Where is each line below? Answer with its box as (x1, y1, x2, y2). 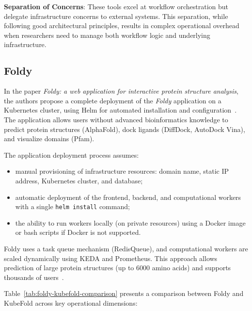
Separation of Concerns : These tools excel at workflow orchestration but (4, 1, 229, 11)
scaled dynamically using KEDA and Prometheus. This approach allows (4, 253, 218, 263)
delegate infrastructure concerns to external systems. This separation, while (4, 11, 228, 21)
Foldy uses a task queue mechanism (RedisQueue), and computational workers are (4, 243, 248, 253)
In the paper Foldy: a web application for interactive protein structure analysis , (4, 86, 238, 96)
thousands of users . (4, 272, 64, 282)
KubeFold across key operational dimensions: (4, 297, 138, 308)
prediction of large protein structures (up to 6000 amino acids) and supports (4, 262, 231, 273)
